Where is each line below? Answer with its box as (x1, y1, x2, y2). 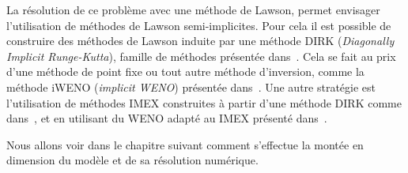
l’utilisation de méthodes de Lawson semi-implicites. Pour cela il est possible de (6, 17, 391, 33)
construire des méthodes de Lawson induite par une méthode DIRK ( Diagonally (6, 32, 395, 49)
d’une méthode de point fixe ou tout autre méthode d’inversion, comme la (6, 63, 365, 80)
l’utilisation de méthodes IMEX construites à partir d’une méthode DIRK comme (6, 94, 402, 111)
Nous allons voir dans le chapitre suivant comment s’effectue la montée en (6, 136, 364, 152)
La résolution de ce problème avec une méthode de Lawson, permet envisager (6, 2, 380, 17)
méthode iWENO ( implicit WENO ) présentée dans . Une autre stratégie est (6, 78, 376, 95)
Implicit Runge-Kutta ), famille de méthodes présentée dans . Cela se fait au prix (6, 47, 396, 64)
